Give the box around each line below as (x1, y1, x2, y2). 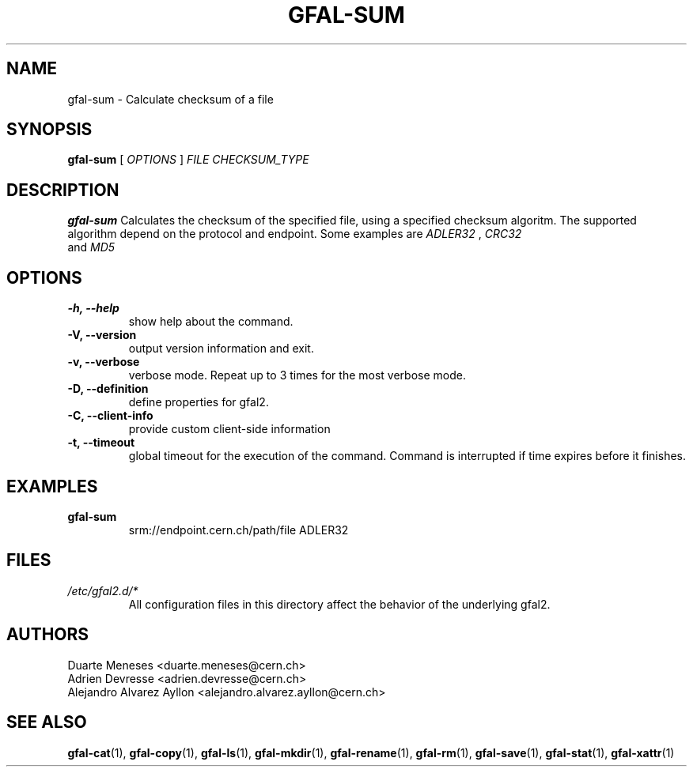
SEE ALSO (6, 712, 87, 733)
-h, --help (67, 301, 119, 315)
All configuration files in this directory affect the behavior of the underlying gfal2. (128, 597, 551, 611)
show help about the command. (128, 315, 293, 329)
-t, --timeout (67, 436, 135, 450)
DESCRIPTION (6, 179, 119, 200)
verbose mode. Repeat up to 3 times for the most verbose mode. (128, 368, 466, 383)
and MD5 (67, 240, 116, 255)
